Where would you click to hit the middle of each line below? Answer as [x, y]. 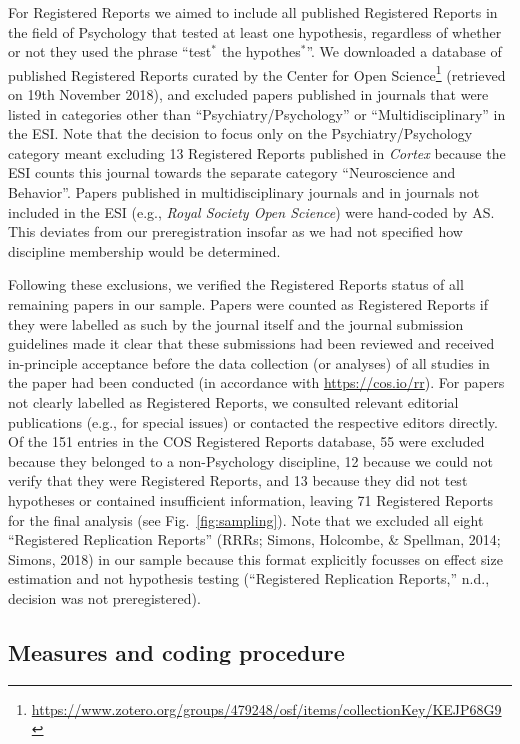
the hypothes [261, 51]
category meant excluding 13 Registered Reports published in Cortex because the [257, 152]
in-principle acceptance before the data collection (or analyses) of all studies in [249, 362]
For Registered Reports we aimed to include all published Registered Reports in [253, 12]
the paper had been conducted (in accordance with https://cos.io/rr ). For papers [256, 382]
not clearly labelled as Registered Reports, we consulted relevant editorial [233, 401]
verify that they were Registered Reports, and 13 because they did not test [238, 480]
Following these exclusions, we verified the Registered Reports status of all [236, 284]
